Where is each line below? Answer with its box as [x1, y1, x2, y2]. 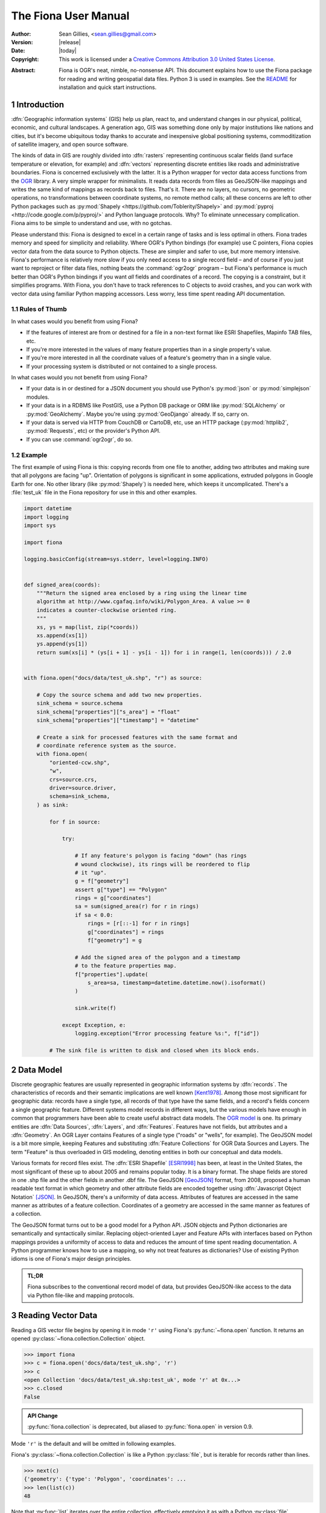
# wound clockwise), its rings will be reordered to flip [74, 861, 251, 868]
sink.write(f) [74, 1005, 117, 1012]
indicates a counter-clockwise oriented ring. [36, 606, 177, 614]
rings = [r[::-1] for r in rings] [88, 920, 190, 927]
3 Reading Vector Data [11, 1310, 98, 1321]
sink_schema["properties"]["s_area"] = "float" [36, 708, 181, 715]
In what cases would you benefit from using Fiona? [11, 318, 138, 325]
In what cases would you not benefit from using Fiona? [11, 374, 148, 381]
